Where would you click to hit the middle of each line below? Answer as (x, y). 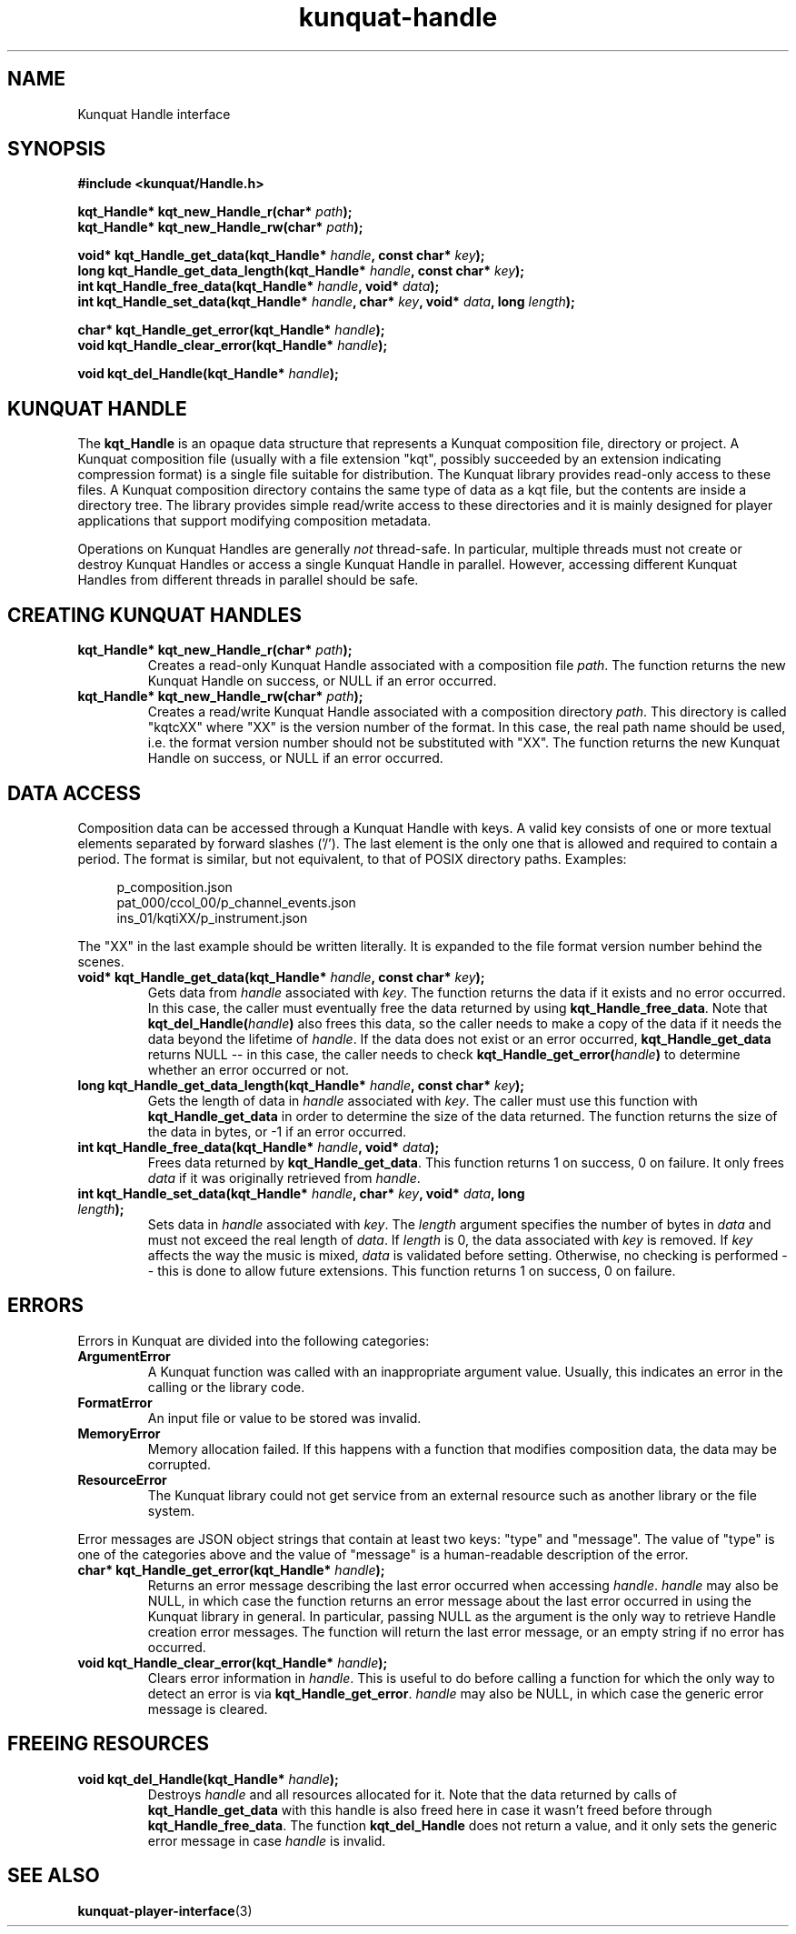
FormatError (115, 1402)
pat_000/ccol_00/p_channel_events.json (236, 902)
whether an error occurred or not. (249, 1069)
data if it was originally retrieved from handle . (284, 1177)
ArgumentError (124, 1356)
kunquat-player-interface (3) (165, 1910)
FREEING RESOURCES (108, 1744)
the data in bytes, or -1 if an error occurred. (277, 1131)
